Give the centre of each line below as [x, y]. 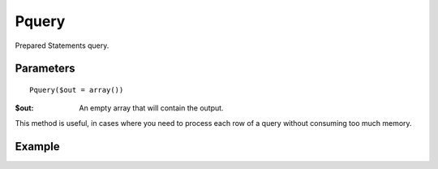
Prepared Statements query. [62, 45]
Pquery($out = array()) [77, 90]
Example [37, 146]
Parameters [45, 69]
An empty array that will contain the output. [151, 108]
